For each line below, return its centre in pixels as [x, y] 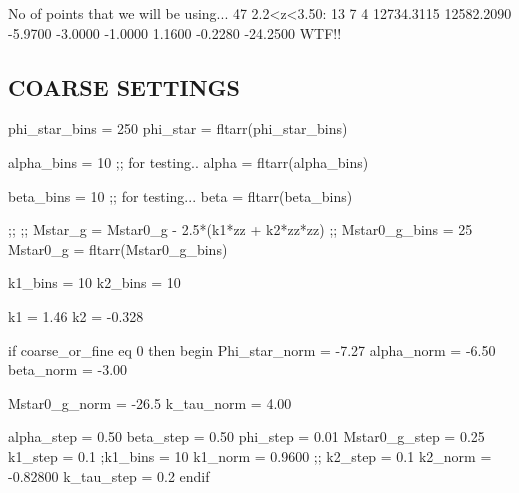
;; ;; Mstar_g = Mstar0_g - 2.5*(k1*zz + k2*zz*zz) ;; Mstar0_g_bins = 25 [240, 229]
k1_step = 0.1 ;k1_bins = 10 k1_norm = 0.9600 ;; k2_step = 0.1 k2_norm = [250, 455]
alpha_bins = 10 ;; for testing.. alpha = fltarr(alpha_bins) [188, 161]
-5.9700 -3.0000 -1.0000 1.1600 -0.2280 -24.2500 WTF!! [175, 32]
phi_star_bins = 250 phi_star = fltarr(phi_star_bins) [178, 128]
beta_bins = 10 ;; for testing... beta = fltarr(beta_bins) [180, 195]
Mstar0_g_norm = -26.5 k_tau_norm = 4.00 [150, 402]
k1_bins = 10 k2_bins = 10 [94, 282]
